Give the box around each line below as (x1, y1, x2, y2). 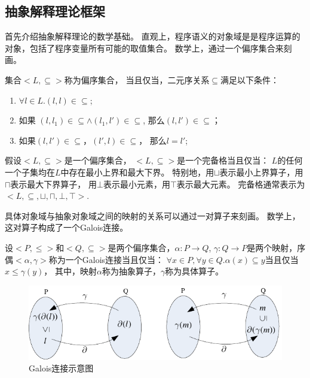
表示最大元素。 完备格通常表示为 (176, 177, 305, 190)
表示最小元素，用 (103, 177, 170, 190)
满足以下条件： (220, 73, 280, 86)
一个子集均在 (5, 165, 55, 178)
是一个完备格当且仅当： (177, 154, 269, 167)
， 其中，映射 (44, 265, 97, 277)
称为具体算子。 (165, 265, 224, 277)
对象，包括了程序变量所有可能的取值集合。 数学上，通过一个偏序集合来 (5, 41, 284, 54)
